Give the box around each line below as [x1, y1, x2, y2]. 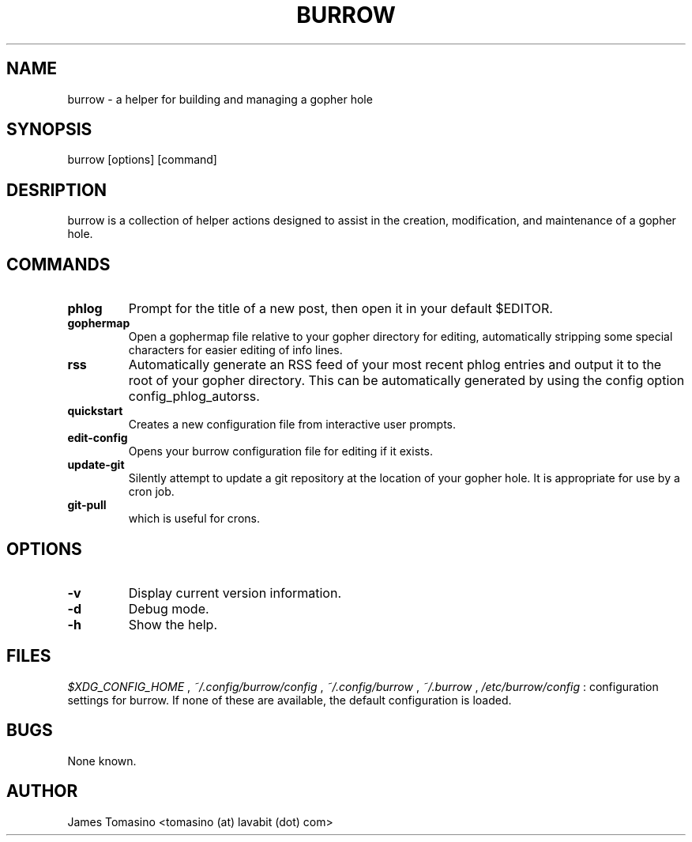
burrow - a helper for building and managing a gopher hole [67, 92, 373, 106]
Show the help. [128, 616, 217, 632]
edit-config [67, 431, 128, 445]
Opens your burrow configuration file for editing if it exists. [128, 444, 433, 459]
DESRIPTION [6, 179, 107, 200]
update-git [67, 458, 125, 472]
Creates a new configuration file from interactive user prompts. [128, 417, 457, 432]
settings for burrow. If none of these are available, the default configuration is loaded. [67, 693, 512, 707]
